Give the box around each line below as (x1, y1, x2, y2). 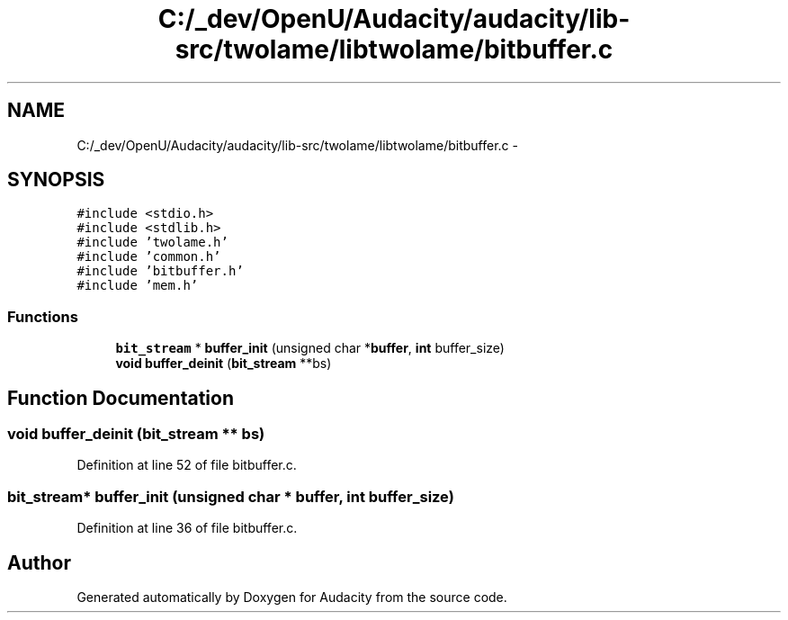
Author (7, 551, 71, 574)
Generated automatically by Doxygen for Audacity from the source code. (76, 589, 507, 605)
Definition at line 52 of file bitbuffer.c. (76, 457, 297, 473)
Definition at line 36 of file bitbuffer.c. (76, 520, 298, 536)
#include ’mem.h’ (76, 278, 199, 293)
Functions (7, 307, 78, 326)
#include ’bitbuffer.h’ (76, 264, 244, 279)
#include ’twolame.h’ (76, 235, 228, 250)
